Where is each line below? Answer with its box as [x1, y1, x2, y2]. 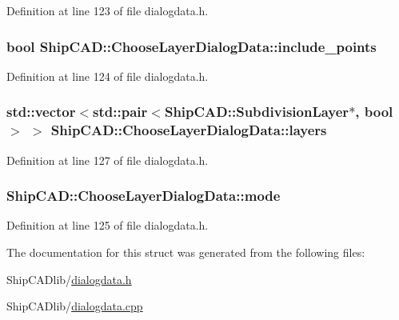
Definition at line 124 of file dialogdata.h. [6, 67, 209, 84]
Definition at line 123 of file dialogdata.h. [6, 2, 209, 18]
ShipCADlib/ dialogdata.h [6, 270, 132, 287]
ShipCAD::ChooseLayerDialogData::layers [50, 120, 327, 140]
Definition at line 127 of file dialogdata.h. [6, 151, 209, 168]
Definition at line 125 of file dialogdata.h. [6, 217, 209, 234]
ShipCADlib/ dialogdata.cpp [6, 298, 143, 314]
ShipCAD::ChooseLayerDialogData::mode [6, 186, 281, 206]
